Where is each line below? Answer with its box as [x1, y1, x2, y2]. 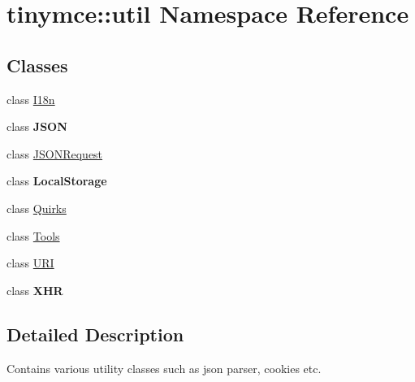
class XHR [6, 281, 63, 298]
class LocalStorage [6, 172, 107, 189]
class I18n [6, 90, 55, 107]
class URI [6, 254, 54, 271]
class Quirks [6, 199, 67, 216]
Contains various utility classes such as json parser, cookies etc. [6, 359, 322, 376]
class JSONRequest [6, 145, 103, 162]
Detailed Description [6, 321, 184, 346]
